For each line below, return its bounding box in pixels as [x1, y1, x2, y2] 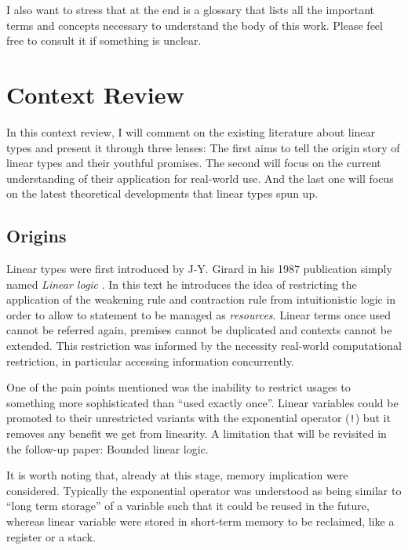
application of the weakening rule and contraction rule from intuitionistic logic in [6, 291, 396, 308]
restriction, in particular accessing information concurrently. [6, 352, 294, 369]
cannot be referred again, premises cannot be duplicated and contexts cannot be [6, 322, 392, 338]
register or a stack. [6, 528, 96, 545]
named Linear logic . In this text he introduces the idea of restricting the [6, 275, 357, 292]
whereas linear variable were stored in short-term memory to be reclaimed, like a [6, 513, 395, 530]
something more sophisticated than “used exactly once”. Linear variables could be [6, 394, 399, 410]
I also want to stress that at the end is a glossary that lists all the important [6, 2, 374, 17]
